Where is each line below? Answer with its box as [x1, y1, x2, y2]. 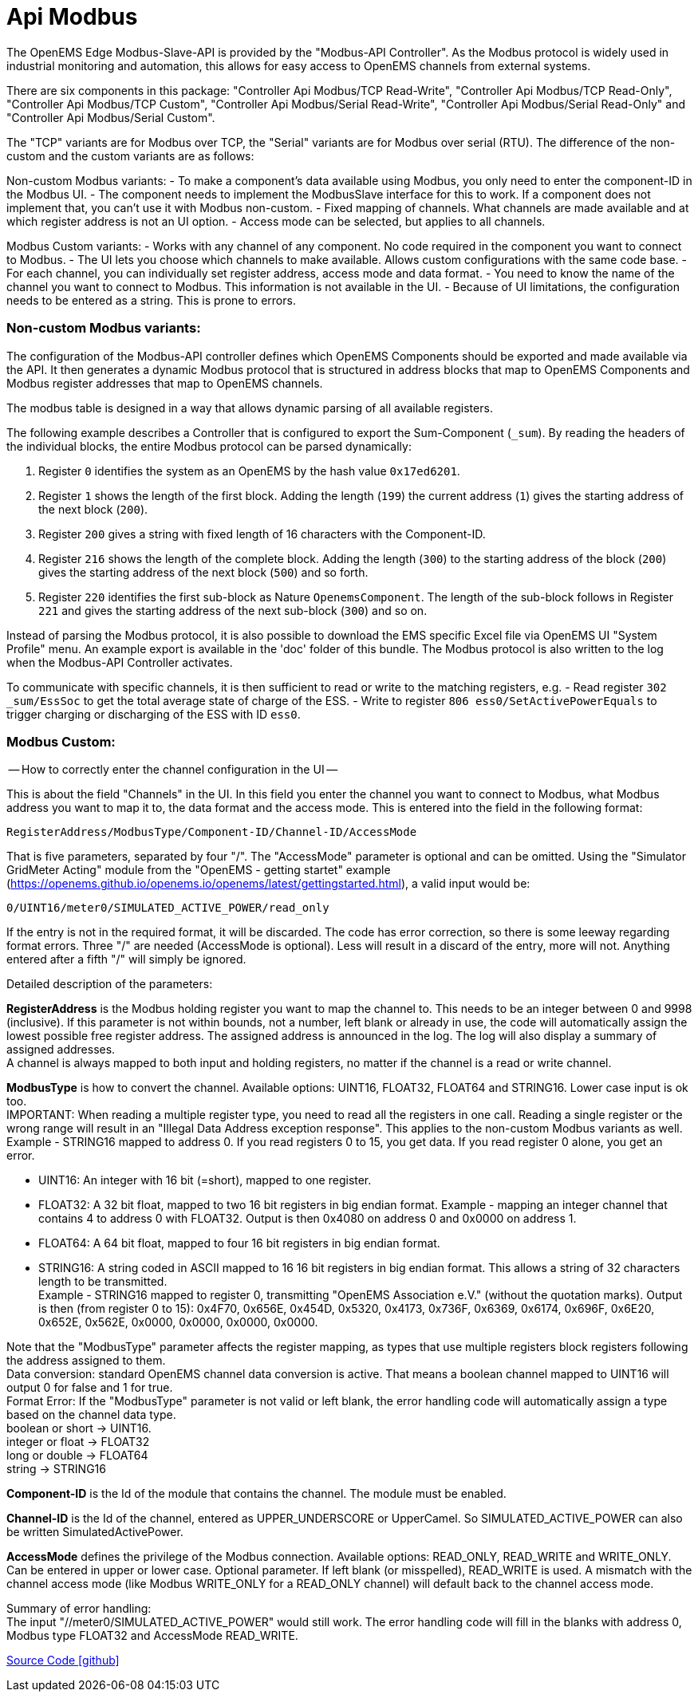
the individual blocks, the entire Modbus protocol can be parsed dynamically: [6, 439, 412, 453]
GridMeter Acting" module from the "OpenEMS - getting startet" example [6, 863, 391, 877]
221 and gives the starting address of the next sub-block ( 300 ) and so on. [38, 603, 428, 617]
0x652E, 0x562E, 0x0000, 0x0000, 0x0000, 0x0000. [38, 1315, 318, 1330]
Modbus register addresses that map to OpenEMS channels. [6, 376, 323, 390]
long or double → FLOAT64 [6, 1448, 148, 1463]
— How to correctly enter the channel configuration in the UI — [8, 762, 338, 777]
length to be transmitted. [38, 1274, 168, 1289]
